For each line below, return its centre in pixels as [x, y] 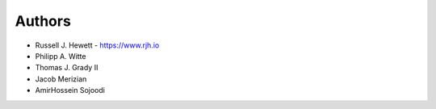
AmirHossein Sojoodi [70, 90]
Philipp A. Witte [61, 56]
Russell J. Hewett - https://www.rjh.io [97, 45]
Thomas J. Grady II [67, 68]
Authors [43, 21]
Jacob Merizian [61, 79]
